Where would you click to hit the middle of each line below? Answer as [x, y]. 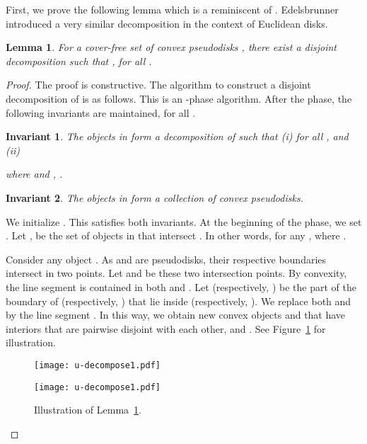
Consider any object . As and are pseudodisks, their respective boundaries [166, 259]
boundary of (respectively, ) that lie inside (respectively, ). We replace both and [179, 301]
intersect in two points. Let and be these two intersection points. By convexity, [176, 273]
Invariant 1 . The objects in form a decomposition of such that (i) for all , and [177, 136]
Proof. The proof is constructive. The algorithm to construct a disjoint [158, 85]
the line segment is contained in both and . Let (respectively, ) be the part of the [181, 286]
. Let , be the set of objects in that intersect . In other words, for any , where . [176, 235]
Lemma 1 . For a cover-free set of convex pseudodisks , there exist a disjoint [171, 47]
